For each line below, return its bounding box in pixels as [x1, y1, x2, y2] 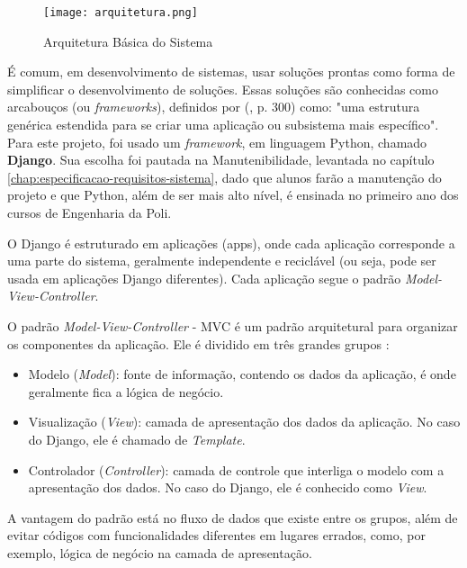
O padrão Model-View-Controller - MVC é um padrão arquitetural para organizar [7, 316, 458, 335]
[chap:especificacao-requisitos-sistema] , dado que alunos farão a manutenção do [7, 167, 442, 186]
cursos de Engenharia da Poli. [7, 203, 172, 221]
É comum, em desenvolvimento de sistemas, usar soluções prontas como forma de [7, 62, 455, 81]
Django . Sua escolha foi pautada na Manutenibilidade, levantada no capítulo [7, 150, 435, 169]
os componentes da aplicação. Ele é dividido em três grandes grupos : [7, 334, 390, 353]
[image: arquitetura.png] [43, 6, 198, 19]
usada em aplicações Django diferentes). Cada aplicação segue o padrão [7, 268, 401, 287]
